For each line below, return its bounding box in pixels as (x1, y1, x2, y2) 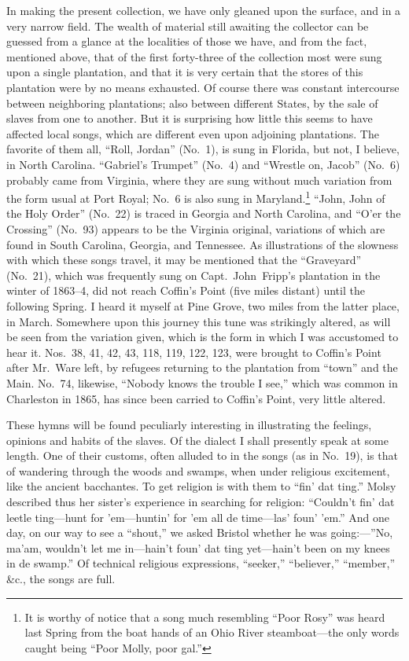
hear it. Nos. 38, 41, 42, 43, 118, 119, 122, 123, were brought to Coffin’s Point (6, 343, 381, 360)
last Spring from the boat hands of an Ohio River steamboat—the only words (24, 624, 400, 641)
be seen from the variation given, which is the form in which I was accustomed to (6, 329, 399, 345)
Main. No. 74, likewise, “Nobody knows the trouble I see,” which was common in (6, 374, 398, 391)
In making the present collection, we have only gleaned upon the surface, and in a (6, 2, 401, 18)
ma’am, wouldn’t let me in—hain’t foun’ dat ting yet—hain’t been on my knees (6, 539, 390, 556)
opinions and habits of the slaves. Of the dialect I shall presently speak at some (6, 431, 389, 448)
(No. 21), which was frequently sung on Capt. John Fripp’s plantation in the (6, 266, 381, 283)
